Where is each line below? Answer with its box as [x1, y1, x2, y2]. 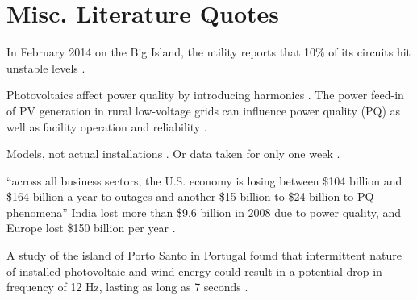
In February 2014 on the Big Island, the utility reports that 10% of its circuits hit [6, 44, 411, 60]
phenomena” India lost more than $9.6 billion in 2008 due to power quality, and [6, 203, 402, 220]
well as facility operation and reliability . [6, 118, 207, 135]
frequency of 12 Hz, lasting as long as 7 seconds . [6, 278, 248, 295]
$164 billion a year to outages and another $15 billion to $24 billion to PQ [6, 188, 374, 205]
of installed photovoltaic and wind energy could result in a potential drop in [6, 262, 382, 279]
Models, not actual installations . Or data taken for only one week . [6, 145, 340, 162]
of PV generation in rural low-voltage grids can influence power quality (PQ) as [6, 102, 401, 119]
